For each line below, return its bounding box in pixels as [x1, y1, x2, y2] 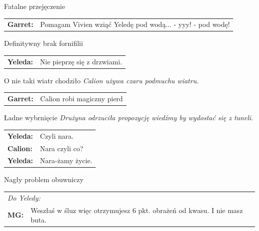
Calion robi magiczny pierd [40, 93, 123, 104]
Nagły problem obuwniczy [4, 174, 84, 185]
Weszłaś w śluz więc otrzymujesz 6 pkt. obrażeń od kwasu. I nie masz [30, 205, 243, 215]
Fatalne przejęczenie [4, 1, 65, 11]
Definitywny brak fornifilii [4, 38, 83, 48]
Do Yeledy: [7, 192, 41, 203]
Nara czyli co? [40, 143, 84, 153]
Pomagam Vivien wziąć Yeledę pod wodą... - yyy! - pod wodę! [40, 19, 230, 29]
